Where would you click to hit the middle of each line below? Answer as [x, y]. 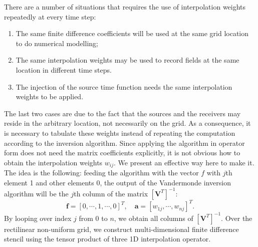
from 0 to [93, 218]
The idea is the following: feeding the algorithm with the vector [101, 173]
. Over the [237, 218]
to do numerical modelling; [57, 43]
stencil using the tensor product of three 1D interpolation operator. [107, 239]
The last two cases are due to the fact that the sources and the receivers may [122, 113]
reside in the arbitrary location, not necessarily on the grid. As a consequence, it [127, 123]
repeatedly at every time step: [50, 16]
